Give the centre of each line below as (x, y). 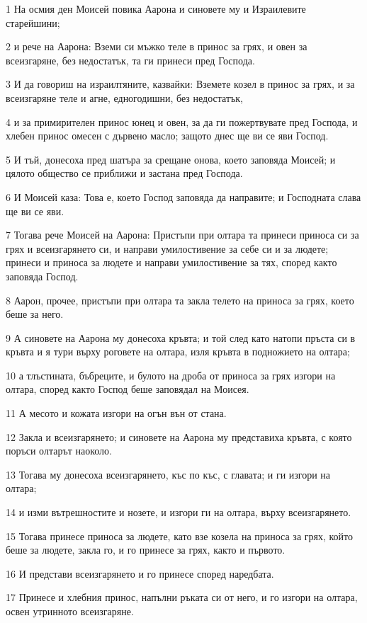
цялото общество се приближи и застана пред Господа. (124, 173)
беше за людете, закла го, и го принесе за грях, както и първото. (146, 550)
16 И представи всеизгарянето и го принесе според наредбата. (140, 573)
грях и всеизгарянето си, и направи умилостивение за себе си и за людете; (167, 248)
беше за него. (35, 314)
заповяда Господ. (42, 276)
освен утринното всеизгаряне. (70, 611)
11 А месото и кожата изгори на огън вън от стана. (116, 413)
